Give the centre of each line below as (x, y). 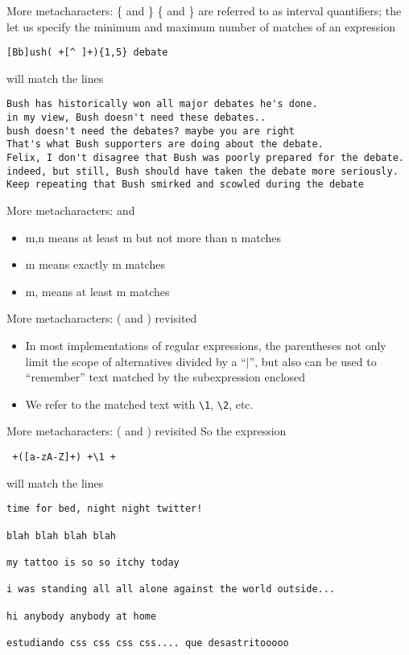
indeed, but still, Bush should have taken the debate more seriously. (202, 171)
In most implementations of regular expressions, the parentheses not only (206, 345)
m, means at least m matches (97, 291)
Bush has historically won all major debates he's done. (162, 104)
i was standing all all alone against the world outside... (171, 589)
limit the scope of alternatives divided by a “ (136, 361)
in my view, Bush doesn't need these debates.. (136, 118)
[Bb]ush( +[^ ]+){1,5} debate (87, 53)
